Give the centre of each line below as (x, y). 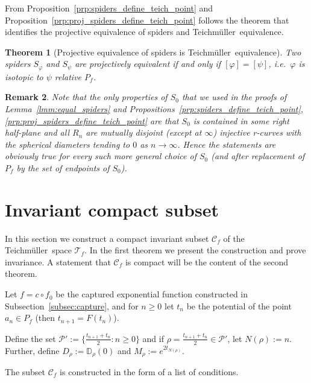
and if (153, 338)
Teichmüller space (38, 250)
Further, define (32, 350)
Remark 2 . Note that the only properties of (86, 97)
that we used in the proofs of (234, 97)
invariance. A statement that (58, 261)
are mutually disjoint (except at (144, 132)
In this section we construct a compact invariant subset (107, 238)
